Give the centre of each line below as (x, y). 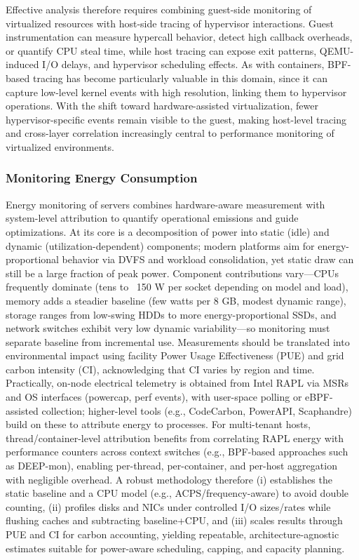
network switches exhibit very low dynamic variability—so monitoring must (168, 328)
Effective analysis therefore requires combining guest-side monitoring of (159, 9)
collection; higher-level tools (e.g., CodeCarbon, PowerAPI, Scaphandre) (197, 410)
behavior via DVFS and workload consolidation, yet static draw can (208, 259)
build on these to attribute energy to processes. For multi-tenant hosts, (158, 424)
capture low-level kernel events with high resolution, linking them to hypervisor (176, 92)
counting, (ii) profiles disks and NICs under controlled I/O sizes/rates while (168, 506)
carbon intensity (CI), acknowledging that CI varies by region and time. (160, 369)
